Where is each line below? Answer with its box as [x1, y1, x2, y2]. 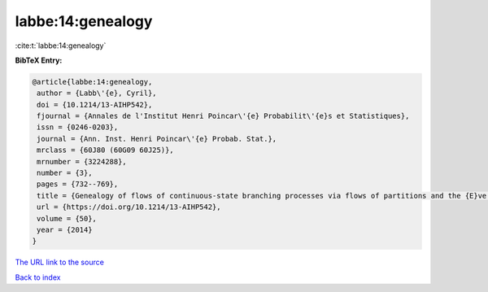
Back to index [15, 272, 61, 282]
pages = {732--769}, [37, 180, 119, 189]
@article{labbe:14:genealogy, [32, 77, 153, 86]
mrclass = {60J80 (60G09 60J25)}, [37, 146, 174, 155]
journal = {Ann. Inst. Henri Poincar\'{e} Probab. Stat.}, [37, 134, 277, 143]
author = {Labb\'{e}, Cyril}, [37, 89, 158, 98]
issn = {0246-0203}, [37, 123, 119, 132]
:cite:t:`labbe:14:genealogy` [15, 41, 107, 50]
